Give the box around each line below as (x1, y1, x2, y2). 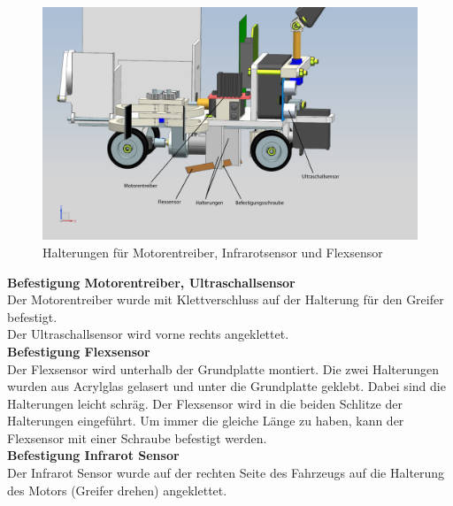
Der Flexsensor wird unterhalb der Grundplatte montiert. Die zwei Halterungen (7, 359, 440, 378)
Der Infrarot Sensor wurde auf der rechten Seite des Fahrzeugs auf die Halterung (7, 464, 445, 482)
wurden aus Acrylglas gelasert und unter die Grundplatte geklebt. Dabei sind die (7, 377, 446, 395)
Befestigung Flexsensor (7, 341, 150, 360)
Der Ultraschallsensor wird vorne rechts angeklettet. (7, 325, 289, 343)
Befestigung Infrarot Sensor (7, 446, 180, 464)
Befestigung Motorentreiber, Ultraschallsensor (7, 272, 296, 291)
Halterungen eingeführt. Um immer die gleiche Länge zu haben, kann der (7, 411, 404, 430)
